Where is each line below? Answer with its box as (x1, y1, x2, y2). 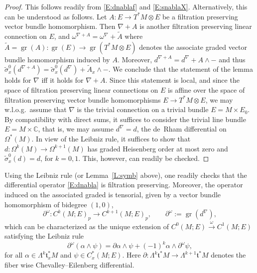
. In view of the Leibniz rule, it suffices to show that (31, 133, 191, 143)
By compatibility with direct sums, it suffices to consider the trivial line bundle (4, 114, 246, 124)
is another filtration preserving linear (139, 21, 252, 31)
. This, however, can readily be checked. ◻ (78, 153, 209, 163)
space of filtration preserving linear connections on (4, 85, 158, 95)
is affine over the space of (168, 85, 245, 95)
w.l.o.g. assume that (4, 104, 67, 115)
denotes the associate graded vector (139, 41, 248, 52)
